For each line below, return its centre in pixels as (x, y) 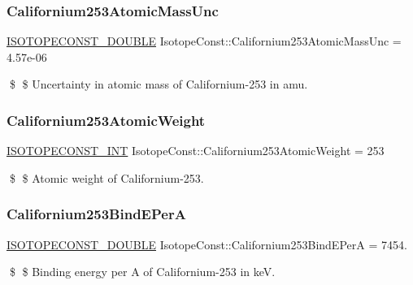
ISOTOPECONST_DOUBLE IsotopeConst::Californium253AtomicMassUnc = (204, 41)
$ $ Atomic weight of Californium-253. (107, 177)
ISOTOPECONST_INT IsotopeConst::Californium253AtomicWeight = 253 (196, 151)
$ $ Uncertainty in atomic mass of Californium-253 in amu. (159, 84)
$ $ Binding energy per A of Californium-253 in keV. (142, 272)
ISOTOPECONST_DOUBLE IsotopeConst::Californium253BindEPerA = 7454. (207, 244)
